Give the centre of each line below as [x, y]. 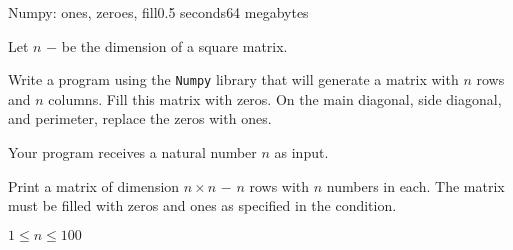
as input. [301, 152]
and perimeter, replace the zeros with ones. [140, 118]
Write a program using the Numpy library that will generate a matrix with [233, 79]
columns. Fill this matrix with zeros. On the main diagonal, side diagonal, [275, 98]
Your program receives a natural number [132, 152]
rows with [279, 185]
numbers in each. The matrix [415, 185]
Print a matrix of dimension [94, 185]
